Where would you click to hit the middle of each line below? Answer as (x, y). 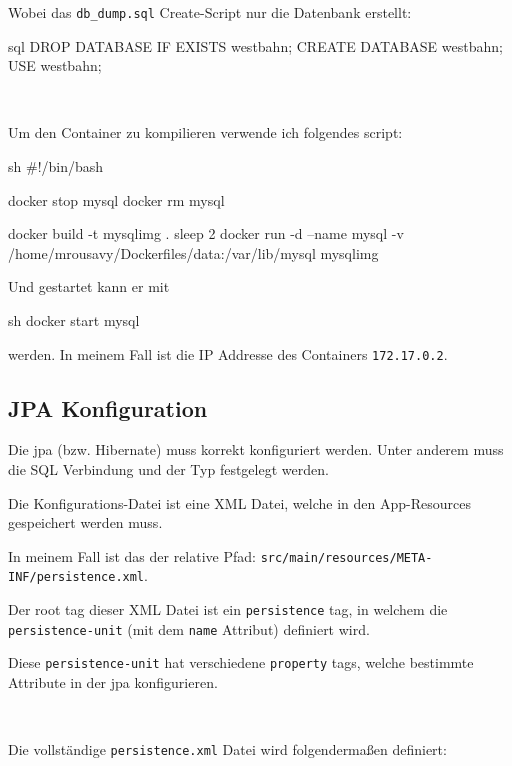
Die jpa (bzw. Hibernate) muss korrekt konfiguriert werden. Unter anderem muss (256, 449)
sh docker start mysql (74, 320)
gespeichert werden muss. (85, 522)
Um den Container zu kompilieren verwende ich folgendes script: (205, 132)
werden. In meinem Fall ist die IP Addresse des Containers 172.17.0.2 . (228, 353)
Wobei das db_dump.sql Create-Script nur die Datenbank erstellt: (210, 12)
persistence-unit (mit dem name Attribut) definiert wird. (189, 628)
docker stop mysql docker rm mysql (116, 199)
